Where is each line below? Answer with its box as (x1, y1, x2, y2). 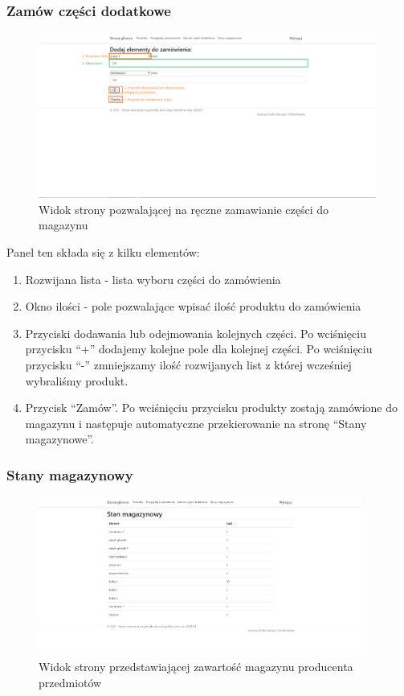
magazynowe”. (25, 430, 94, 447)
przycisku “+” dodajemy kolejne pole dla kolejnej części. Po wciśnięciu (25, 340, 373, 357)
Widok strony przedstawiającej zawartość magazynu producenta (39, 658, 353, 675)
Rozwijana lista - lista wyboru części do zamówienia (25, 270, 281, 287)
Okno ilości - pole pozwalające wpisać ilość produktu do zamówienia (25, 298, 361, 315)
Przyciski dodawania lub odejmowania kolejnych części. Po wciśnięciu (25, 324, 366, 341)
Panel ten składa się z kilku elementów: (6, 243, 200, 260)
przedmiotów (39, 673, 102, 690)
